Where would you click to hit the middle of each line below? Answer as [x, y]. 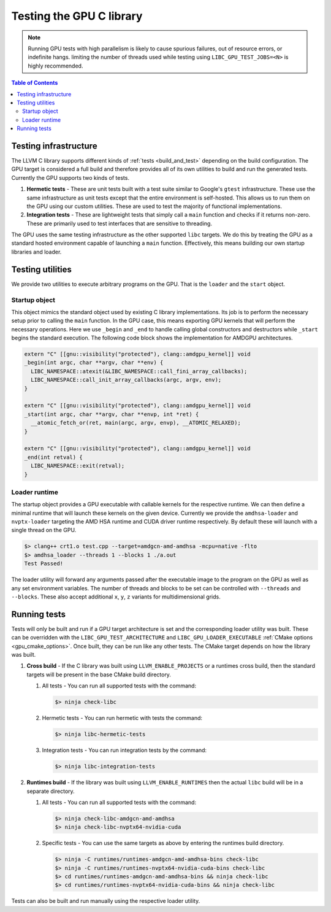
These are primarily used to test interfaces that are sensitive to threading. [120, 223]
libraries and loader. [36, 252]
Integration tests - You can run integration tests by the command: [124, 750]
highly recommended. [55, 66]
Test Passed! [44, 564]
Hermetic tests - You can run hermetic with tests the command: [122, 718]
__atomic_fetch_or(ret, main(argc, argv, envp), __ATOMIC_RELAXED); [136, 423]
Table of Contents [35, 83]
